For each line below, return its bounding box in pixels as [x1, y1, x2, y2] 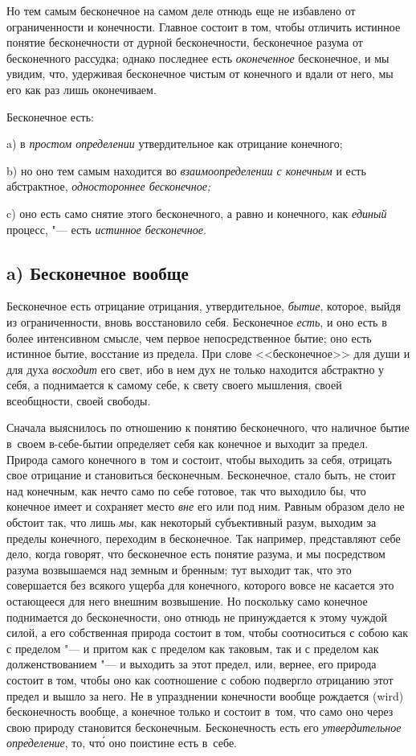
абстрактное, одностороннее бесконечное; [6, 178, 211, 195]
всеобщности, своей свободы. [6, 392, 151, 409]
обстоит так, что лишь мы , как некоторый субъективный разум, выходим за [6, 514, 377, 531]
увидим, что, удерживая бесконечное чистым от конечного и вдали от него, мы [6, 65, 394, 82]
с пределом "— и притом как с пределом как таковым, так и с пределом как [6, 639, 379, 656]
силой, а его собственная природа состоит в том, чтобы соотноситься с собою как [6, 624, 409, 641]
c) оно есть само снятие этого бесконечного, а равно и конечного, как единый [6, 204, 387, 221]
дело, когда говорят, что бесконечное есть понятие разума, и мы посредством [6, 545, 385, 562]
